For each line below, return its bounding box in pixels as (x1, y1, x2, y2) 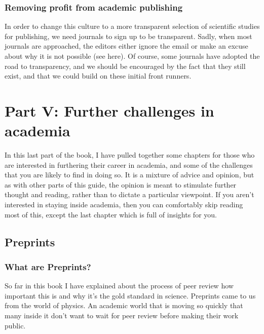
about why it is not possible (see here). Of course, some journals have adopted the (5, 51, 260, 61)
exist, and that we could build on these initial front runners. (5, 70, 192, 81)
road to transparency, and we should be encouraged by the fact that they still (5, 60, 246, 71)
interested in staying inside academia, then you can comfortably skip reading (5, 199, 243, 210)
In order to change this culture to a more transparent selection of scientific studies (5, 21, 260, 31)
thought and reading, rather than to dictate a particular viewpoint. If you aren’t (5, 189, 254, 200)
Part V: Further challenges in (5, 100, 214, 121)
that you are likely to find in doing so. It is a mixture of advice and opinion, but (5, 169, 254, 180)
